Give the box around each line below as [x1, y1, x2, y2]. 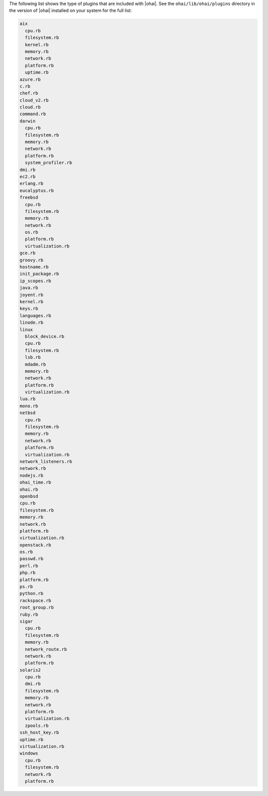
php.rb [19, 570, 36, 576]
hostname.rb [19, 264, 49, 270]
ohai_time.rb [19, 480, 52, 485]
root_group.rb [19, 605, 54, 610]
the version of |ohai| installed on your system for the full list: [9, 7, 132, 13]
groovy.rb [19, 257, 44, 263]
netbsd [19, 410, 36, 416]
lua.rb [19, 396, 36, 402]
